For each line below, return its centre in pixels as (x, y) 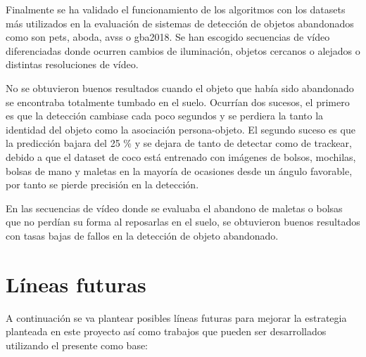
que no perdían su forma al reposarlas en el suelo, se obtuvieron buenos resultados (183, 222)
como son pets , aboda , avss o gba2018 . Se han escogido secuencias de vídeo (168, 37)
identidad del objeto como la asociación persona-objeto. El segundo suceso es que (181, 129)
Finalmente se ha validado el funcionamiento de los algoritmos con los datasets (176, 9)
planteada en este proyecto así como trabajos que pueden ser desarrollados (166, 331)
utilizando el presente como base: (77, 345)
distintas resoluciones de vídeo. (72, 64)
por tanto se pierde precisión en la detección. (102, 184)
